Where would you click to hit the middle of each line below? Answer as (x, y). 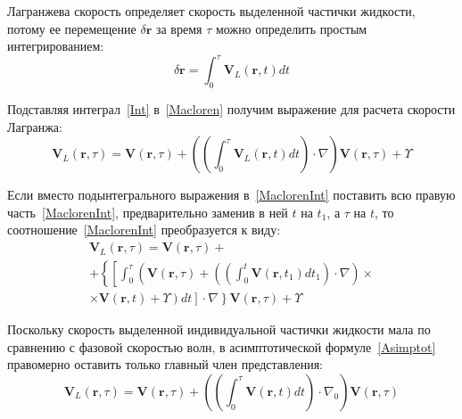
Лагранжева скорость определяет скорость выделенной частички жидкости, (211, 11)
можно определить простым (291, 28)
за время (179, 28)
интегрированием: (56, 46)
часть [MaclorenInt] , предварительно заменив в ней (148, 212)
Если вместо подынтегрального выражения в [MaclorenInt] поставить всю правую (231, 195)
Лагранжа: (35, 126)
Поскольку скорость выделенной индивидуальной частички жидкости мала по (219, 329)
